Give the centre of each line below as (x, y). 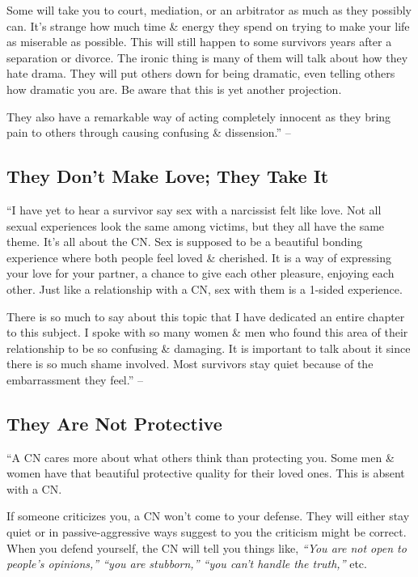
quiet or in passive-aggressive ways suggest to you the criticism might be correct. (207, 532)
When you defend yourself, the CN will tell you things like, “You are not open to (207, 547)
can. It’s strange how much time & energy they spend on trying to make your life (208, 25)
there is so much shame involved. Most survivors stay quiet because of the (190, 364)
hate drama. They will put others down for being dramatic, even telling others (201, 73)
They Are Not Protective (114, 423)
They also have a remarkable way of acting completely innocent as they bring (199, 116)
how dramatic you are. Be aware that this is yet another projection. (174, 89)
